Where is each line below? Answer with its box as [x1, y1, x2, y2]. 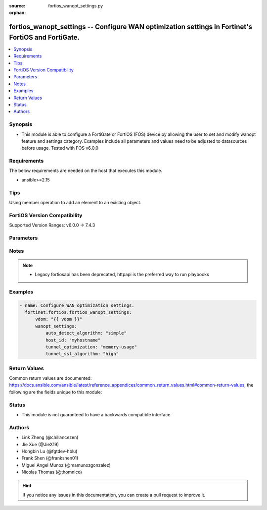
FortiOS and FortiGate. [9, 33, 80, 42]
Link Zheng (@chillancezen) [21, 434, 79, 441]
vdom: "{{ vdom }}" [35, 316, 83, 322]
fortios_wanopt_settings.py [48, 3, 103, 8]
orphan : [9, 10, 26, 16]
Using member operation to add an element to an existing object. [9, 200, 142, 205]
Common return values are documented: [9, 375, 92, 381]
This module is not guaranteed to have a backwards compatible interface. [21, 411, 172, 417]
